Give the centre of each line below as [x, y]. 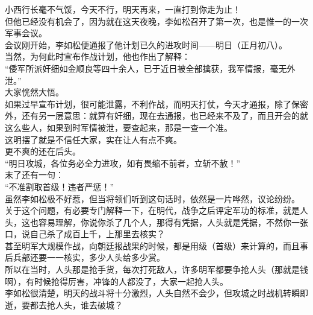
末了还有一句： [34, 175]
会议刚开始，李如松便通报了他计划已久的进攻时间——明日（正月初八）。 [146, 44]
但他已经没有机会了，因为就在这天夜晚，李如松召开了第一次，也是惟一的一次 [156, 21]
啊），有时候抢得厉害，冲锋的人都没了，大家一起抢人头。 [116, 281]
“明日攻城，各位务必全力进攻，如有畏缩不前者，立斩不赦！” [123, 163]
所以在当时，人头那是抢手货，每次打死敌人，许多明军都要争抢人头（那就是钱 [156, 269]
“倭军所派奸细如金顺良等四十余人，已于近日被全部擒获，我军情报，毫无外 [150, 68]
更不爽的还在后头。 [43, 151]
